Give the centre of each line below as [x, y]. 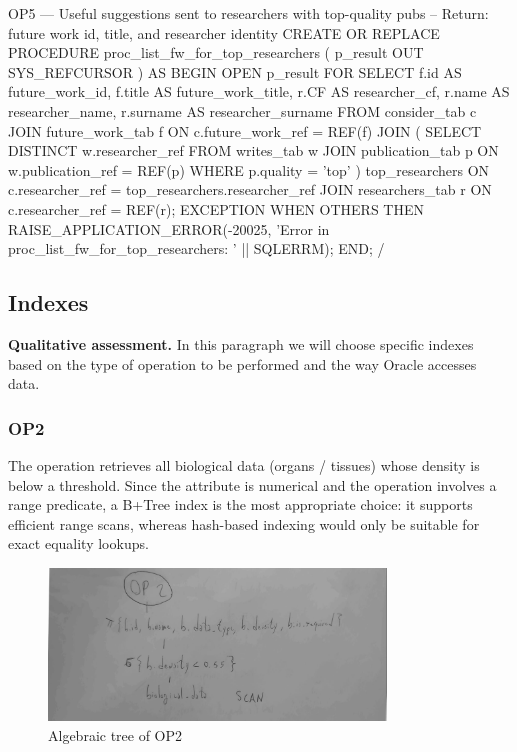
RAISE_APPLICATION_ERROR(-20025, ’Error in [169, 228]
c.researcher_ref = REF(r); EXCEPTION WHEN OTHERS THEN [216, 208]
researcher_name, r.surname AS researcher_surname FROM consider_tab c [242, 110]
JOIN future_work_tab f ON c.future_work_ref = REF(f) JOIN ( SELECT [245, 130]
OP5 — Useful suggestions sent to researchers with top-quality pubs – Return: [248, 13]
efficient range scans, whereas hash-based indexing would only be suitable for [244, 523]
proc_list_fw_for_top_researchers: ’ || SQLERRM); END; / [196, 248]
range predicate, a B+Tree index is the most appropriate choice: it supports [240, 504]
